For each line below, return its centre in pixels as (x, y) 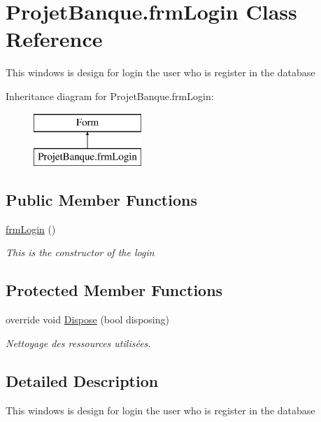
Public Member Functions (101, 200)
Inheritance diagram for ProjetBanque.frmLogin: (110, 96)
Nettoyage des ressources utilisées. (78, 343)
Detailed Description (82, 380)
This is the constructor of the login (80, 252)
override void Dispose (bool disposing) (87, 319)
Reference (54, 39)
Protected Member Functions (114, 290)
